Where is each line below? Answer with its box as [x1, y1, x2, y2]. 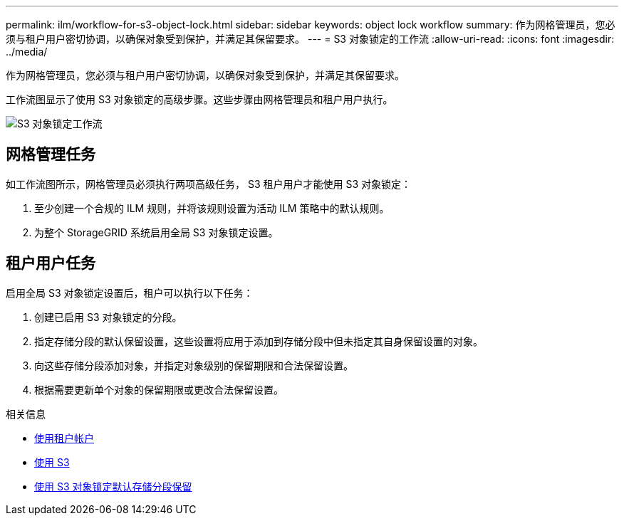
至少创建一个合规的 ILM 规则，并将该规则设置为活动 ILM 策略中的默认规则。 [34, 201, 390, 214]
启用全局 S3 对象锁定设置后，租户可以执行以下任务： [6, 286, 254, 299]
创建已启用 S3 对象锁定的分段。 [34, 310, 182, 323]
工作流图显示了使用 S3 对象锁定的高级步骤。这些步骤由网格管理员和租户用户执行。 [6, 93, 393, 105]
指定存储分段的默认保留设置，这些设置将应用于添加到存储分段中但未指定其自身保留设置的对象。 [34, 335, 483, 347]
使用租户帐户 [34, 431, 94, 444]
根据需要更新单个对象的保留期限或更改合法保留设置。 [34, 383, 284, 396]
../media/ [6, 46, 48, 58]
